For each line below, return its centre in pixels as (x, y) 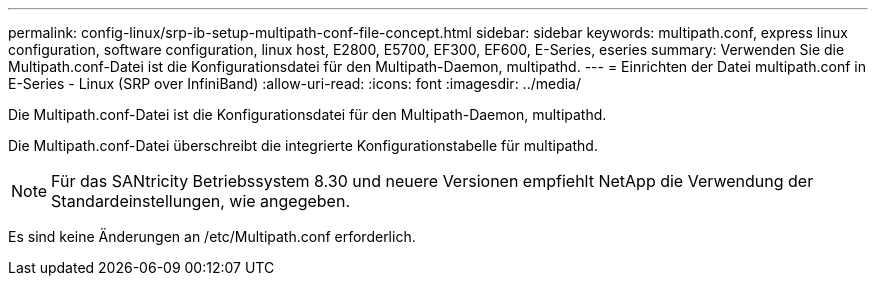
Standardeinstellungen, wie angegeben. (200, 201)
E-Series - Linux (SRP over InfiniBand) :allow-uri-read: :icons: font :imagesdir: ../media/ (295, 83)
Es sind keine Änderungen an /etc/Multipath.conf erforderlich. (212, 236)
